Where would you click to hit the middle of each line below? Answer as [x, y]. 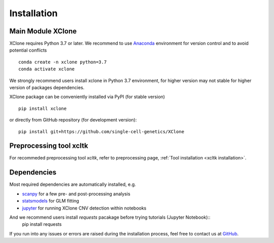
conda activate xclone [47, 69]
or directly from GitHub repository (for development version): [73, 120]
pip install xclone [43, 108]
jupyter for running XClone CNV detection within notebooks [84, 208]
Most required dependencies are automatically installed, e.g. [73, 184]
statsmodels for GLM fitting [51, 201]
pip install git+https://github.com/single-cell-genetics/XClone [101, 131]
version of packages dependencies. [47, 88]
